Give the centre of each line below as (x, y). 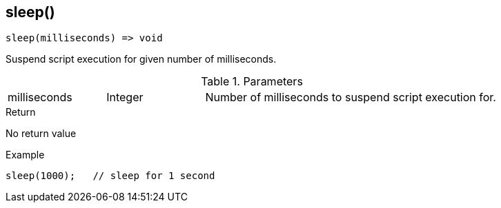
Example (25, 155)
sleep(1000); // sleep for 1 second (110, 176)
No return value (41, 134)
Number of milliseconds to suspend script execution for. (351, 97)
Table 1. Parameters (252, 82)
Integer (125, 97)
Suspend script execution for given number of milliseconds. (141, 59)
